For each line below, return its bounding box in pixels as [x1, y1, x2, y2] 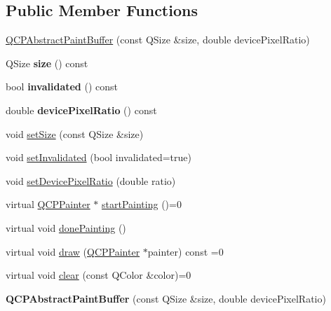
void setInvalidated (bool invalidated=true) [6, 150, 192, 165]
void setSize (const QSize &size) [6, 126, 144, 141]
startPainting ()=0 [102, 197, 182, 212]
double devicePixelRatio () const [6, 102, 157, 117]
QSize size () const [6, 55, 88, 70]
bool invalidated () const [6, 79, 118, 94]
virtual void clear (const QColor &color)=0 [6, 268, 191, 282]
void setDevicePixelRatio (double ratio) [6, 173, 176, 188]
